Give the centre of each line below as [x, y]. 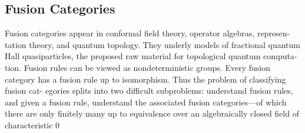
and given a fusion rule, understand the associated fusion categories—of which [146, 102]
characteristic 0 [32, 125]
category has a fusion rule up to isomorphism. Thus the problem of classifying [145, 79]
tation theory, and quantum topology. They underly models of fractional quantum [152, 44]
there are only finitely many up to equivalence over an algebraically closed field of [152, 113]
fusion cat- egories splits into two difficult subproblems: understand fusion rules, [149, 91]
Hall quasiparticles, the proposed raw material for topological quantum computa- [151, 56]
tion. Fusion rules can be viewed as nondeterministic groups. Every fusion [137, 67]
